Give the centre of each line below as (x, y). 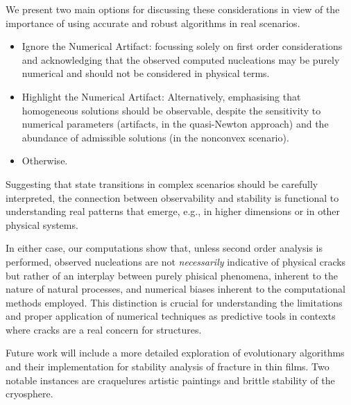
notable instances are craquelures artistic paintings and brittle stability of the (170, 380)
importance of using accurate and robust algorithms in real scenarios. (153, 23)
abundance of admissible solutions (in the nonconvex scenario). (155, 137)
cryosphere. (29, 394)
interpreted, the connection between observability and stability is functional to (172, 197)
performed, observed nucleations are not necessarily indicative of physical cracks (176, 261)
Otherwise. (45, 161)
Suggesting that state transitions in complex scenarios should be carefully (162, 183)
